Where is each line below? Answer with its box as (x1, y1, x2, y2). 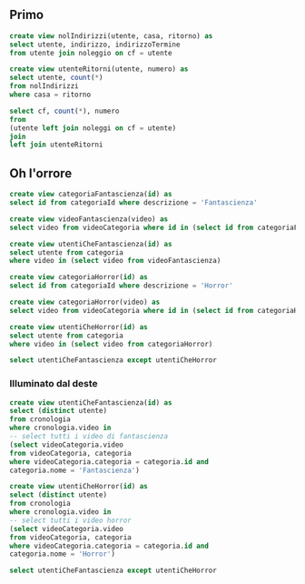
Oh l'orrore (9, 166, 73, 181)
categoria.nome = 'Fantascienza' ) (9, 466, 141, 475)
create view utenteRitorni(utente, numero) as (9, 65, 189, 74)
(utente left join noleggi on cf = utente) (9, 123, 177, 133)
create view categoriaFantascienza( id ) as (9, 190, 172, 199)
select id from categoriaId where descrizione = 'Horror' (9, 281, 233, 290)
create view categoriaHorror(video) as (9, 297, 161, 307)
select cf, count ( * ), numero (9, 106, 120, 116)
